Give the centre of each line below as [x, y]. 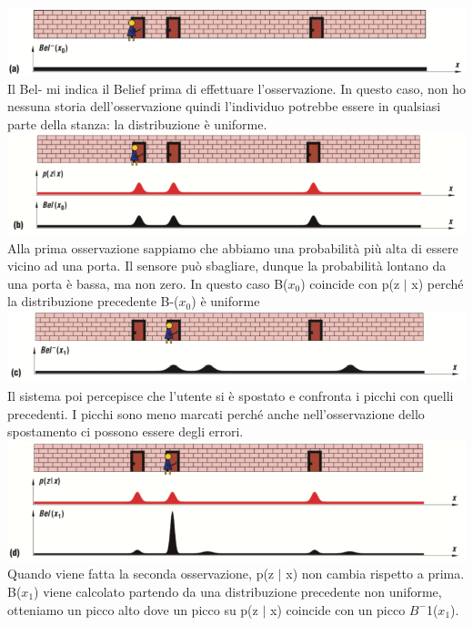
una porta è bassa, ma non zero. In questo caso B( [148, 283]
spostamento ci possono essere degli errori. [126, 431]
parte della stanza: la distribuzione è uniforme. [137, 123]
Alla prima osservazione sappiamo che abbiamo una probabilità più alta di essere [233, 247]
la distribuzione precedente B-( [93, 301]
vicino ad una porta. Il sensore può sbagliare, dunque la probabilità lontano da [227, 266]
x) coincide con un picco [338, 609]
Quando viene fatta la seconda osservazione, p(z [141, 574]
